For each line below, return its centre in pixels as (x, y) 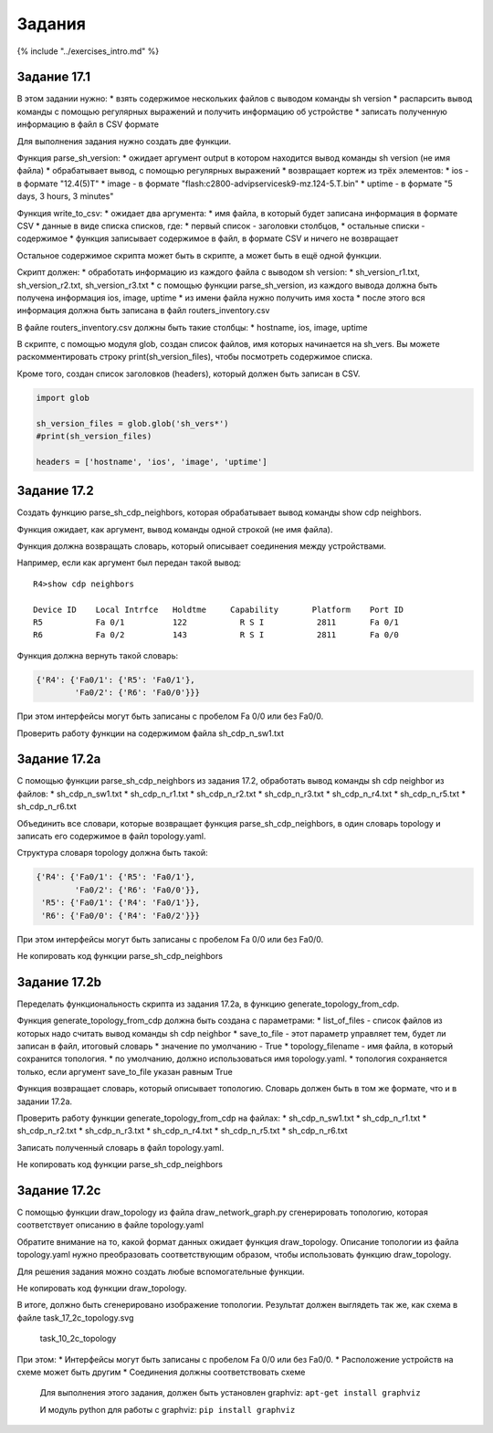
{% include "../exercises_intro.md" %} (88, 51)
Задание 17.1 (54, 77)
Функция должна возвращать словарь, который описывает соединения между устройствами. (202, 546)
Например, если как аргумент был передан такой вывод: (129, 563)
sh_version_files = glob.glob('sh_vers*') (132, 423)
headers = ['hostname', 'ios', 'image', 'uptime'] (152, 462)
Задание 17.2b (59, 982)
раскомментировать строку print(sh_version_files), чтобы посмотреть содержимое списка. (195, 357)
